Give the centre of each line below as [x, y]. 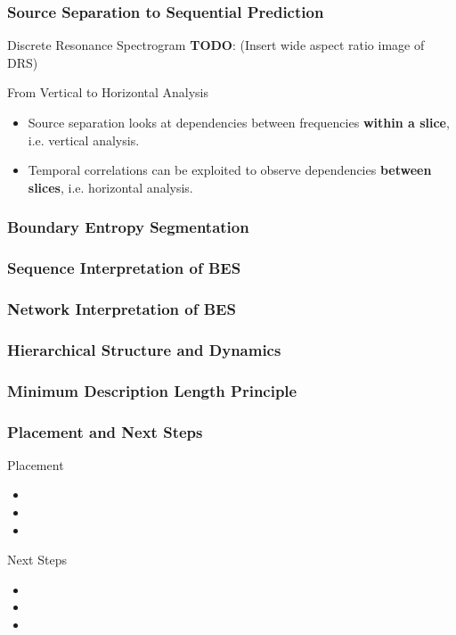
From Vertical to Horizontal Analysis [108, 92]
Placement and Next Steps [105, 431]
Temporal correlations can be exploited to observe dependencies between [230, 170]
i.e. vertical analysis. [84, 140]
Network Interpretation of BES [122, 308]
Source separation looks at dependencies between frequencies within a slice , [239, 122]
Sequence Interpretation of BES [124, 268]
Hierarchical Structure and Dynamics [144, 349]
